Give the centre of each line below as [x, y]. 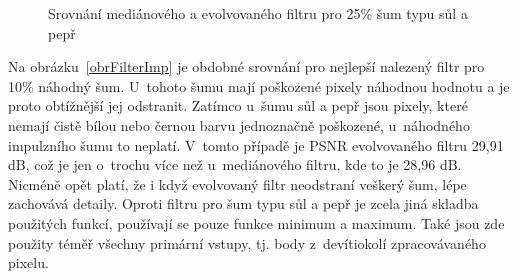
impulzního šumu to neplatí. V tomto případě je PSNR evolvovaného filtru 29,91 [256, 144]
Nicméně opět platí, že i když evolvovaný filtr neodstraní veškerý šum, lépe [237, 183]
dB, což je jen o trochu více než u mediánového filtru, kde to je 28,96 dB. [235, 164]
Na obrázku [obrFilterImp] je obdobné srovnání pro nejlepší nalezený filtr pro [246, 66]
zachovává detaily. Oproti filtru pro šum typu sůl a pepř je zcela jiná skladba [243, 203]
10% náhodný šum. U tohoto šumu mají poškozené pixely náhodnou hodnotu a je [259, 85]
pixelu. [28, 262]
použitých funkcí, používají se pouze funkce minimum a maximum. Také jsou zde [256, 222]
